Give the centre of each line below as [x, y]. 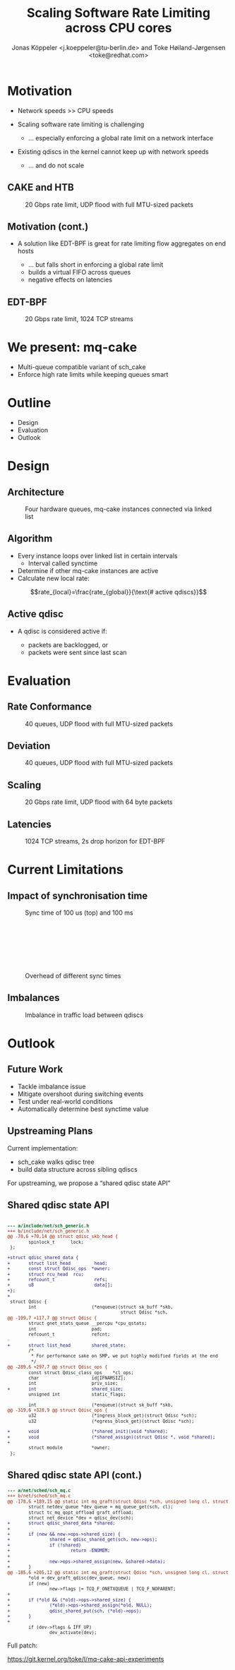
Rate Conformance [50, 707]
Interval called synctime [63, 563]
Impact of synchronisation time [78, 895]
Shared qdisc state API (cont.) [75, 1475]
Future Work [35, 1070]
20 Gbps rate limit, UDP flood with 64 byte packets [99, 802]
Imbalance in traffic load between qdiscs [84, 1015]
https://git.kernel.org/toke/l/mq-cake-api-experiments [86, 1659]
